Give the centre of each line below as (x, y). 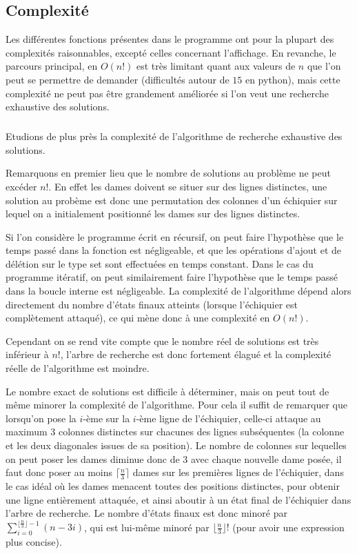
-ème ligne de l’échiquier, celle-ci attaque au (228, 418)
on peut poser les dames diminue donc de (93, 458)
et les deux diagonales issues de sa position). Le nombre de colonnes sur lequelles (176, 445)
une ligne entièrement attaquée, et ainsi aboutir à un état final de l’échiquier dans (178, 499)
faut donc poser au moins (59, 472)
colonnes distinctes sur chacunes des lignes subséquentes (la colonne (201, 432)
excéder (21, 186)
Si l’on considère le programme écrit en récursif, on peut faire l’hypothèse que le (175, 236)
